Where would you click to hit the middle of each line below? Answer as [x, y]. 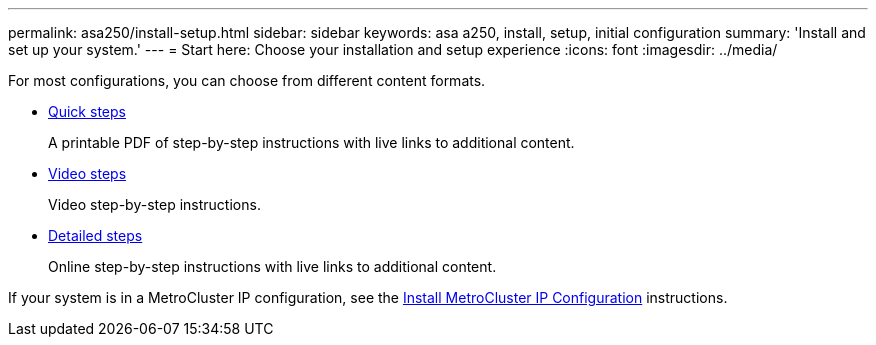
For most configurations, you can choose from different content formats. [247, 80]
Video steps [87, 173]
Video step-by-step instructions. [154, 204]
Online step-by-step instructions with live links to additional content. [272, 266]
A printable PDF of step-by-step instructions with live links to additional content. [311, 142]
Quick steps [87, 111]
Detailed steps [95, 235]
